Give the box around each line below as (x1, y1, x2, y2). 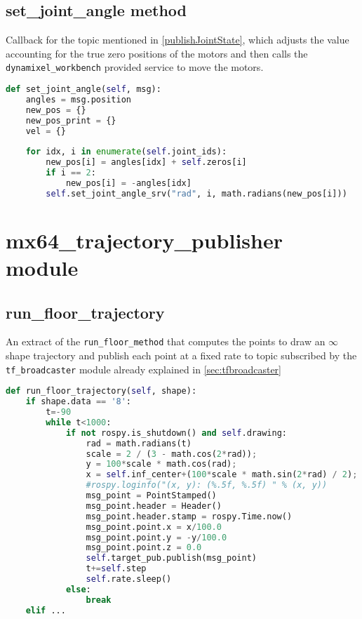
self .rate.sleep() (86, 574, 172, 585)
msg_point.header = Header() (86, 500, 222, 511)
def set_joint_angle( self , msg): (6, 84, 161, 95)
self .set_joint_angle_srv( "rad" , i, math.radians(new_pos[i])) (46, 188, 347, 199)
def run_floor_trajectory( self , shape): (6, 386, 197, 397)
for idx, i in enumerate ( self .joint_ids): (25, 147, 227, 157)
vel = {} (25, 126, 66, 136)
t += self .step (86, 564, 147, 574)
